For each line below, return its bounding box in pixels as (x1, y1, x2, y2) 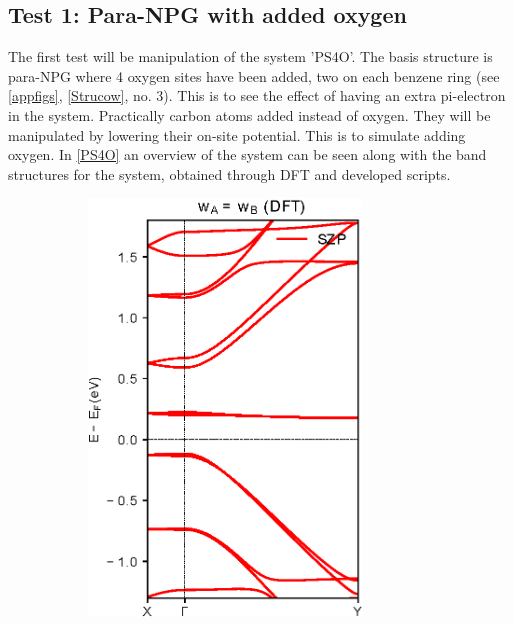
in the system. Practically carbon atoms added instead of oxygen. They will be (8, 104, 491, 125)
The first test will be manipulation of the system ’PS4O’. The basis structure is (8, 46, 493, 67)
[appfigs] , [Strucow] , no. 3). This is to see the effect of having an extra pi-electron (8, 85, 506, 106)
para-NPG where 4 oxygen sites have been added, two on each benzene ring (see (8, 65, 500, 86)
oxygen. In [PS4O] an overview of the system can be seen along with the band (8, 144, 487, 165)
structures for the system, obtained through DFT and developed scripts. (8, 163, 451, 184)
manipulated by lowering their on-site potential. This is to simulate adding (8, 124, 466, 145)
